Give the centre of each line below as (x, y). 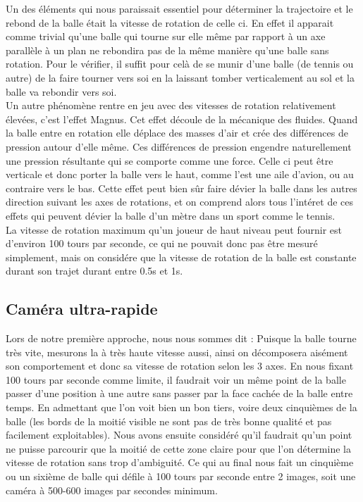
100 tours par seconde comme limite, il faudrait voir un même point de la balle (176, 379)
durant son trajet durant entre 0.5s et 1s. (94, 271)
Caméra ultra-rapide (82, 309)
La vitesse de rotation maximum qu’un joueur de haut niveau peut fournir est (174, 229)
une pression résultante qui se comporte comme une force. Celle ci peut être (170, 160)
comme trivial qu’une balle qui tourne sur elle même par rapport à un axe (166, 36)
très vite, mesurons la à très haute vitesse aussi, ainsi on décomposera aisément (177, 352)
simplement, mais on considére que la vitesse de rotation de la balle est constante (181, 257)
